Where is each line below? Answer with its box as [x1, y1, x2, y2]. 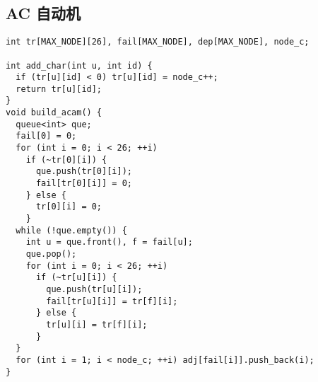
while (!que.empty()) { [16, 225, 127, 236]
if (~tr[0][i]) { [25, 154, 107, 165]
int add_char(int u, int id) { [6, 60, 153, 71]
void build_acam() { [6, 108, 102, 118]
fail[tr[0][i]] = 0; [35, 178, 132, 189]
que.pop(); [25, 249, 77, 260]
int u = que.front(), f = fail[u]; [25, 237, 193, 248]
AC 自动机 [6, 2, 81, 24]
